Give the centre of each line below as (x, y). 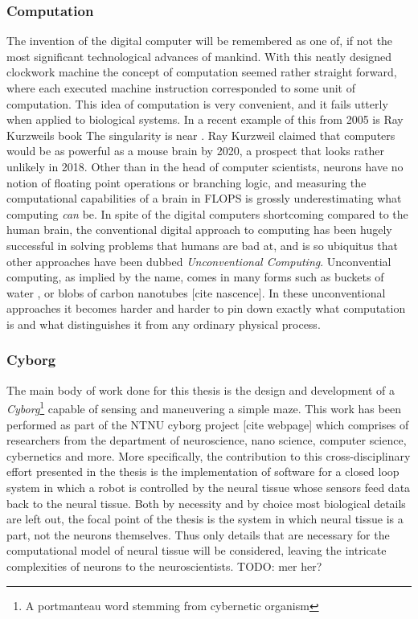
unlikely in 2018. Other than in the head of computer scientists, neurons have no (205, 166)
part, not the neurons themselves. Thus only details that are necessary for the (198, 534)
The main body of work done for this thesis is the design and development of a (201, 389)
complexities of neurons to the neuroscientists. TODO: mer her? (164, 566)
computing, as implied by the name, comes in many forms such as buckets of (195, 277)
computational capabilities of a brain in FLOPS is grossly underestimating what (204, 198)
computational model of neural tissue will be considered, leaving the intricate (197, 550)
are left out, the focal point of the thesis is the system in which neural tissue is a (205, 519)
